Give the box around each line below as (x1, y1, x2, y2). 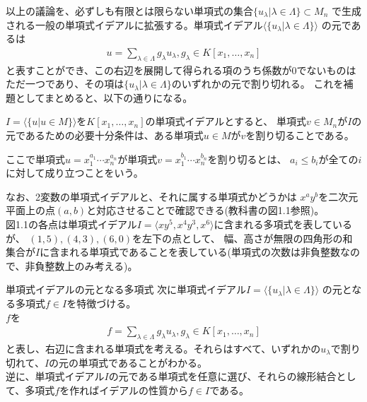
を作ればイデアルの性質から (59, 382, 189, 397)
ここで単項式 (6, 151, 65, 166)
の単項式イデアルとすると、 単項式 (145, 114, 307, 129)
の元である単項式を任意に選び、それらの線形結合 (108, 369, 337, 384)
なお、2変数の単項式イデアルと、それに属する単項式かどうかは (6, 189, 297, 203)
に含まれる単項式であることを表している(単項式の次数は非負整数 (40, 244, 341, 259)
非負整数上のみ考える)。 (25, 258, 138, 273)
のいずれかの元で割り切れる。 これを (171, 76, 344, 91)
